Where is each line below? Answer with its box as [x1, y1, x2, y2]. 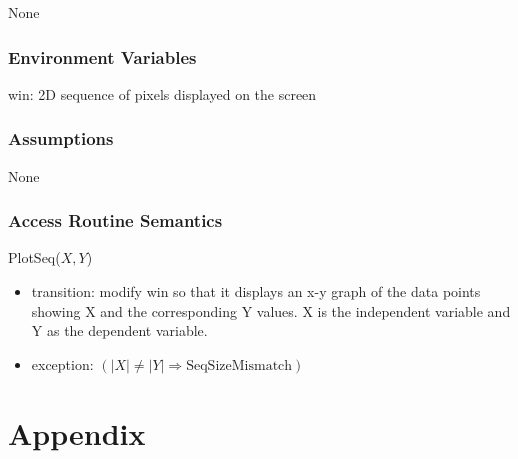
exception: [31, 353, 94, 374]
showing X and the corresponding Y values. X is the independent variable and [31, 300, 511, 321]
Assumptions [8, 126, 114, 151]
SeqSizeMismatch [186, 358, 293, 373]
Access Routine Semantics [8, 208, 223, 233]
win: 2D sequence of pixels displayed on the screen [8, 83, 317, 104]
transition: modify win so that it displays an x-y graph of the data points [31, 281, 481, 302]
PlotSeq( [8, 247, 61, 268]
